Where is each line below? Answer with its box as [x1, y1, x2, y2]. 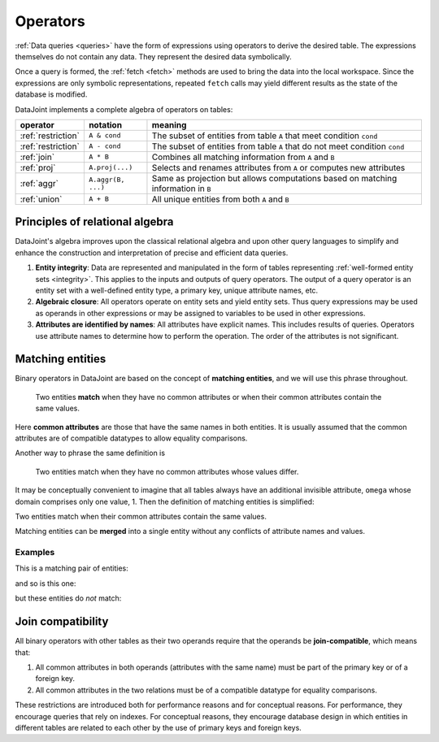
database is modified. [15, 89, 88, 99]
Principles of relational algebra [15, 215, 174, 229]
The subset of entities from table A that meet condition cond [151, 130, 378, 141]
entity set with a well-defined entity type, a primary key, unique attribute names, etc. [35, 285, 319, 295]
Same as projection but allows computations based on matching [151, 172, 398, 184]
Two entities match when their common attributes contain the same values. [15, 511, 267, 521]
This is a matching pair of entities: [15, 563, 129, 573]
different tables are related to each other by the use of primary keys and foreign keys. [15, 722, 302, 732]
